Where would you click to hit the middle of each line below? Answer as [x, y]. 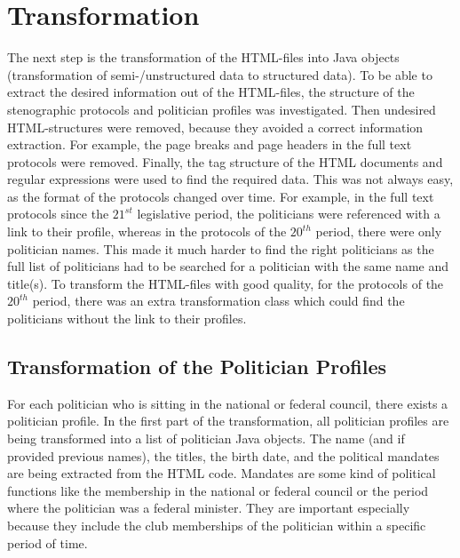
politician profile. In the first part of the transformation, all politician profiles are [228, 421]
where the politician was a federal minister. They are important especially [209, 508]
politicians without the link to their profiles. [127, 319]
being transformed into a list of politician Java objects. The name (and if [206, 438]
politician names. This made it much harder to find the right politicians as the [221, 248]
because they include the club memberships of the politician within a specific [217, 525]
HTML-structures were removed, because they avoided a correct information [215, 127]
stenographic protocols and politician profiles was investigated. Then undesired [222, 109]
